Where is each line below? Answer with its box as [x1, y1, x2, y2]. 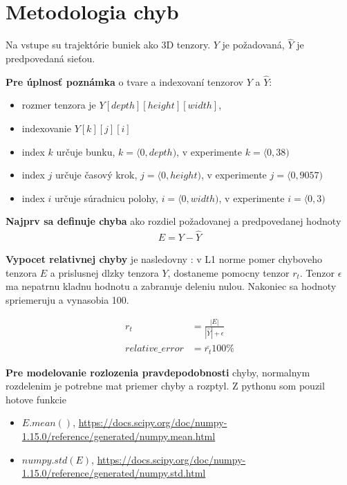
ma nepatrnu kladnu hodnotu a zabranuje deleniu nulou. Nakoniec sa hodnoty [6, 279, 337, 293]
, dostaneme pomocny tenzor [167, 265, 290, 280]
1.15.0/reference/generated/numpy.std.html [21, 466, 206, 480]
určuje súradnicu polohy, [55, 190, 158, 205]
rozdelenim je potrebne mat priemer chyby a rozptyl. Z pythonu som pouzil [6, 378, 325, 393]
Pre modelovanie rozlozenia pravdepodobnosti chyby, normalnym [6, 365, 310, 379]
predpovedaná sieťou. [6, 51, 95, 65]
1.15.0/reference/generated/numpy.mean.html [21, 429, 216, 443]
